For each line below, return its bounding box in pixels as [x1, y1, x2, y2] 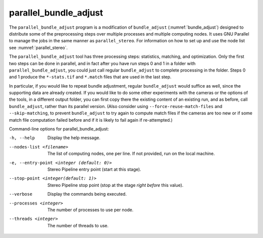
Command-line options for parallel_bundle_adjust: [9, 126, 109, 132]
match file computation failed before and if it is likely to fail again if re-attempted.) [9, 117, 173, 123]
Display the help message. [47, 135, 101, 141]
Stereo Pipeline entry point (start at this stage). [47, 166, 141, 172]
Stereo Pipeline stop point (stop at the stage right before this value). [47, 182, 184, 188]
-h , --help [9, 135, 35, 141]
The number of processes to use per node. [47, 207, 134, 213]
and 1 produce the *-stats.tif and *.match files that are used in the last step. [9, 74, 171, 80]
